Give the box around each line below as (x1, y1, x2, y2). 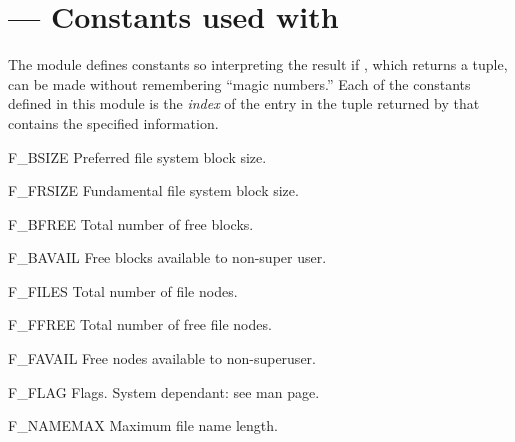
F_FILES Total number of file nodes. (8, 280, 238, 301)
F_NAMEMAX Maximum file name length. (8, 415, 278, 436)
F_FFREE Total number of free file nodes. (8, 314, 272, 335)
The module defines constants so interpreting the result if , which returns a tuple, (8, 54, 508, 75)
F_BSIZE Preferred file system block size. (8, 146, 267, 167)
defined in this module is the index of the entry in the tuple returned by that (8, 93, 480, 114)
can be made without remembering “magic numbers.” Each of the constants (8, 73, 471, 94)
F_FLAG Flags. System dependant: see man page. (8, 381, 320, 402)
